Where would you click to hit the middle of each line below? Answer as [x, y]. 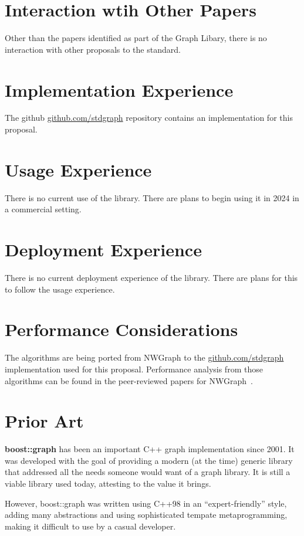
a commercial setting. [43, 209]
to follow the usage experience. [60, 289]
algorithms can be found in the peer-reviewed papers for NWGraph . [129, 380]
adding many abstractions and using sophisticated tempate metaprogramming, [146, 515]
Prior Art [44, 421]
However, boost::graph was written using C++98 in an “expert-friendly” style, [146, 503]
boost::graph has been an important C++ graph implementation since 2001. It [150, 449]
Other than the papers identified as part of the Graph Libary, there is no [136, 38]
